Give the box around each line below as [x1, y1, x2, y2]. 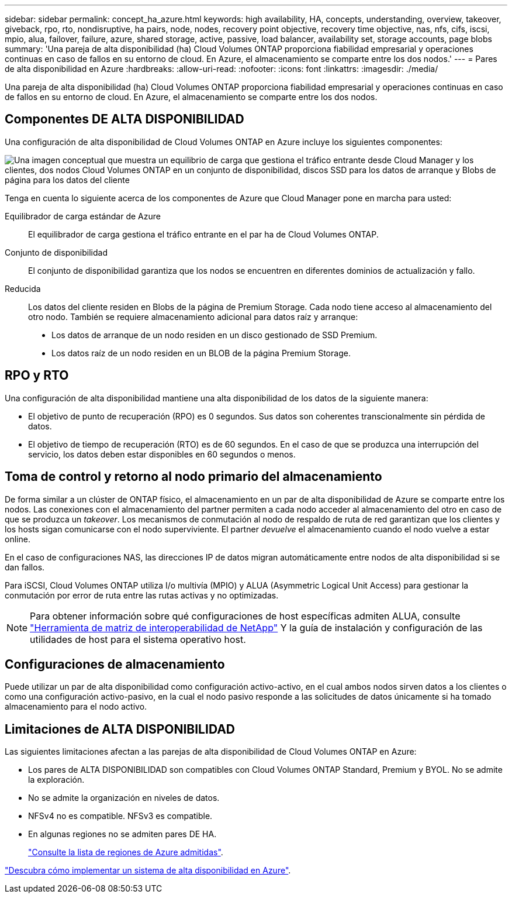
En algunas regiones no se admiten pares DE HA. [28, 829, 217, 839]
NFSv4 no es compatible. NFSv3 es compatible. [28, 811, 213, 821]
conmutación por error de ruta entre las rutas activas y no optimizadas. [5, 590, 279, 600]
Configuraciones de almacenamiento [5, 656, 225, 672]
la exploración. [28, 775, 85, 785]
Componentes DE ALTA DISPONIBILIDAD [5, 112, 244, 127]
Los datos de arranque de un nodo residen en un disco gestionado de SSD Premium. [51, 329, 378, 340]
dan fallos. [5, 562, 45, 572]
